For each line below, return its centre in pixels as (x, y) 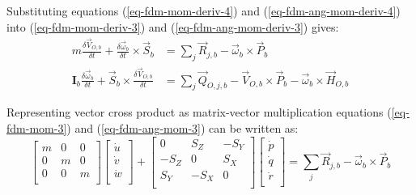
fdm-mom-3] (37, 128)
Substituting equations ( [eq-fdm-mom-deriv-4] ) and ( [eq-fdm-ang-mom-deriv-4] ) (204, 11)
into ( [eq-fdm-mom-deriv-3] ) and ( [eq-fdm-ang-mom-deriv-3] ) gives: (173, 26)
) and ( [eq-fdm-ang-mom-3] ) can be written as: (183, 128)
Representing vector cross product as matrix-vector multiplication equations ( (199, 112)
